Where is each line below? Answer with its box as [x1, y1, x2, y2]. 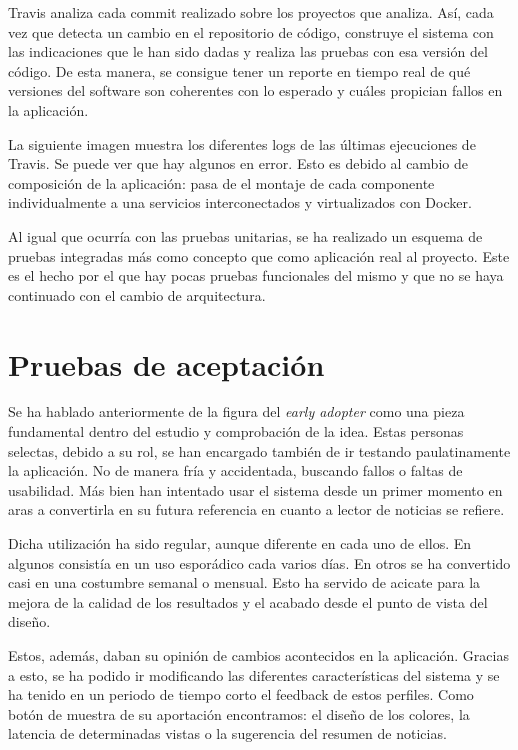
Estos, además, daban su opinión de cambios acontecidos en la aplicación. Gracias [8, 644, 509, 665]
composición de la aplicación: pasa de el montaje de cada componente [8, 172, 435, 193]
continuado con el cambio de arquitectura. [8, 284, 266, 305]
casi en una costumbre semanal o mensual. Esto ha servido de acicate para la [8, 572, 481, 593]
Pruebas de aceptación [8, 343, 325, 384]
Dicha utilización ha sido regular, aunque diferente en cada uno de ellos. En [8, 533, 472, 553]
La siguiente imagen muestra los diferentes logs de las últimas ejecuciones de [8, 133, 476, 154]
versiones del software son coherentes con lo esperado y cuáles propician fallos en [8, 80, 503, 101]
